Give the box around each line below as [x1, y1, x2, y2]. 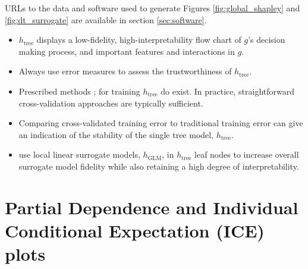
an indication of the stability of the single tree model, [18, 128, 214, 140]
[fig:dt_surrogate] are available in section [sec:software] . [5, 13, 207, 26]
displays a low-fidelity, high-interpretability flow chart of [36, 33, 241, 46]
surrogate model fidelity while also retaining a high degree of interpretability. [18, 159, 299, 172]
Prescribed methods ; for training [18, 85, 140, 97]
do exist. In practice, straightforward [161, 85, 295, 97]
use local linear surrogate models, [18, 148, 140, 161]
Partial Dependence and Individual [5, 195, 298, 219]
